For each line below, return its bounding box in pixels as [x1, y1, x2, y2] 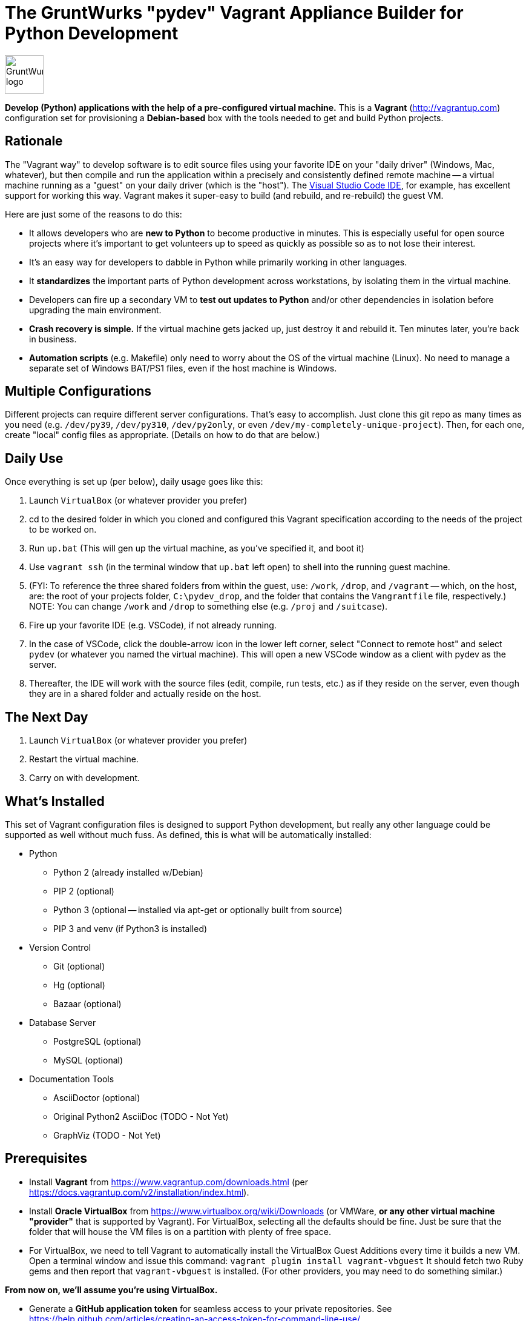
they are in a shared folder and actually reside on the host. [29, 688, 261, 699]
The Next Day [5, 709, 88, 725]
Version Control [29, 942, 91, 953]
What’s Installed [5, 793, 105, 809]
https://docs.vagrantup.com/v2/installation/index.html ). [29, 1186, 249, 1197]
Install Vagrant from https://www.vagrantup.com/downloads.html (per [29, 1176, 309, 1187]
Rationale [5, 133, 63, 149]
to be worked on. [29, 524, 97, 535]
